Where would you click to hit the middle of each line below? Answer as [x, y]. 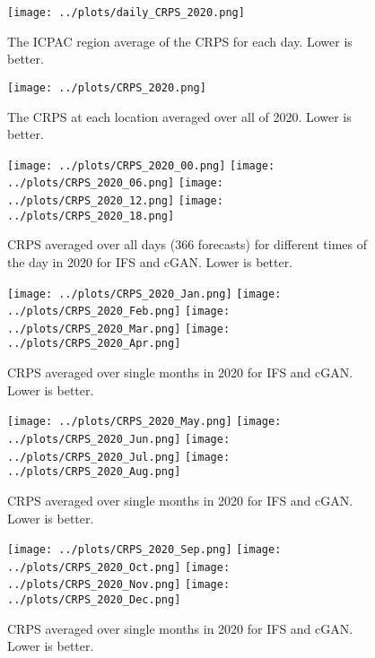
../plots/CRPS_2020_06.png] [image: [115, 183]
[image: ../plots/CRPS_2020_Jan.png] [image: [144, 294]
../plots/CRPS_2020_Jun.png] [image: [119, 439]
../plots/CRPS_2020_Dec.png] [94, 600]
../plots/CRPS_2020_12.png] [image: [115, 201]
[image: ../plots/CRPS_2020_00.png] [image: [141, 165]
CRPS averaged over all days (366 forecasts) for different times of [187, 244]
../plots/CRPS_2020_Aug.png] [94, 472]
